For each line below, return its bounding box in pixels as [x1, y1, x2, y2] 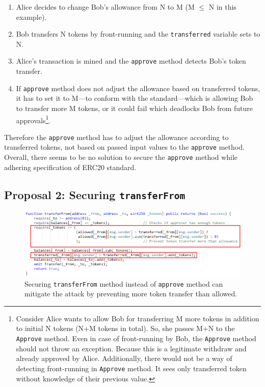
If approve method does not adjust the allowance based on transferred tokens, [16, 82, 260, 93]
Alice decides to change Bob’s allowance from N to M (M [16, 2, 195, 12]
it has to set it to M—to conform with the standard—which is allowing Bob [16, 93, 253, 103]
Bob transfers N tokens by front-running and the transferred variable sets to [16, 29, 260, 39]
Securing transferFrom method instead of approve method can [24, 278, 223, 289]
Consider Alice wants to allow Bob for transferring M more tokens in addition [16, 313, 259, 323]
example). [16, 11, 47, 22]
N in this [208, 2, 236, 12]
